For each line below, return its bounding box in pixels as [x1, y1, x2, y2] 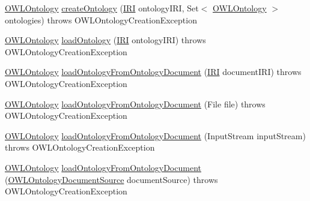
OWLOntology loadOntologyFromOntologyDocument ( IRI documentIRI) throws [5, 65, 302, 78]
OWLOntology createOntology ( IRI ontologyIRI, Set [5, 2, 199, 14]
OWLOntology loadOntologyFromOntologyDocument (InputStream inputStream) [5, 129, 306, 142]
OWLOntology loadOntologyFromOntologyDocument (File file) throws [5, 97, 266, 110]
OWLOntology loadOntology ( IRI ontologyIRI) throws [5, 34, 206, 46]
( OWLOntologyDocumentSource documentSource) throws [5, 173, 218, 185]
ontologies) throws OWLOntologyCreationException [5, 13, 197, 26]
